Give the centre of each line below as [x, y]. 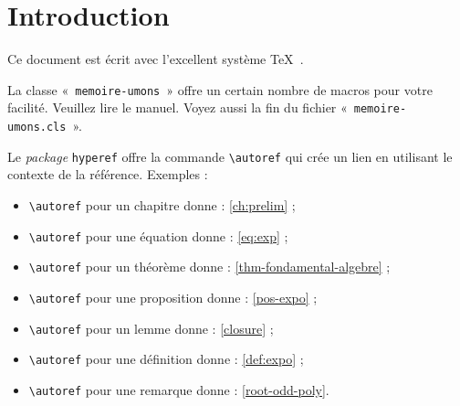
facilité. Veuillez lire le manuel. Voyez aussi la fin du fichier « [178, 107]
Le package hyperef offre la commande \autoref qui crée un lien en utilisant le [230, 156]
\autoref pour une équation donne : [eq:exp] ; [158, 235]
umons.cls [37, 128]
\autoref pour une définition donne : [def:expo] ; [166, 359]
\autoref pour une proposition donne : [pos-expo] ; [173, 297]
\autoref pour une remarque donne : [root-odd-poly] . [179, 389]
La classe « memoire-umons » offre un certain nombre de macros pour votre [220, 89]
